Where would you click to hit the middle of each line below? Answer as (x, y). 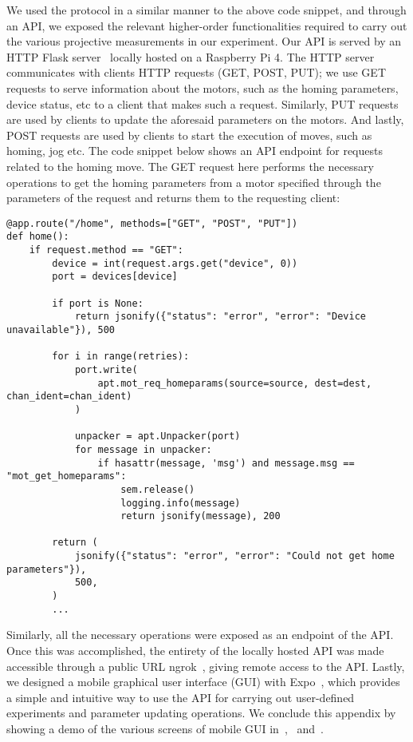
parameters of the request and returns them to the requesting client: (173, 198)
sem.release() (158, 489)
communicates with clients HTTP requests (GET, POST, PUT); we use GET (196, 72)
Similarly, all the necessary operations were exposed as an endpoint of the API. (200, 635)
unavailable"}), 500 (61, 329)
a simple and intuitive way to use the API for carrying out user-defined (181, 697)
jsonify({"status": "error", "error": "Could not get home (234, 556)
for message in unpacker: (143, 449)
